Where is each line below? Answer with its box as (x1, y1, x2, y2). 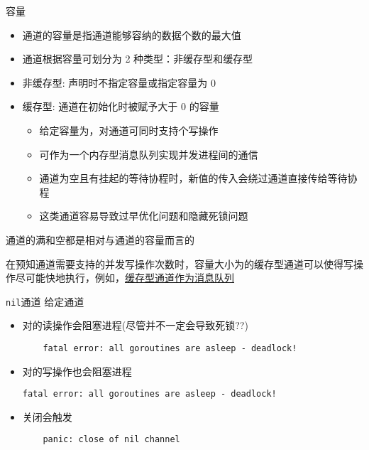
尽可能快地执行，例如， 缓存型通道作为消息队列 (15, 270, 234, 285)
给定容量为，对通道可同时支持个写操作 (39, 122, 219, 137)
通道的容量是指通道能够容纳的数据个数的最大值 (22, 27, 241, 42)
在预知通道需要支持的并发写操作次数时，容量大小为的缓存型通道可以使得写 (6, 256, 353, 271)
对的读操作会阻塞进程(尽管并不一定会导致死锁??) (22, 318, 248, 333)
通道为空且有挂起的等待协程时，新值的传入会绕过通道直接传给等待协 (39, 171, 358, 186)
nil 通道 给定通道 (6, 294, 84, 309)
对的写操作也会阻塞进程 (22, 363, 132, 378)
